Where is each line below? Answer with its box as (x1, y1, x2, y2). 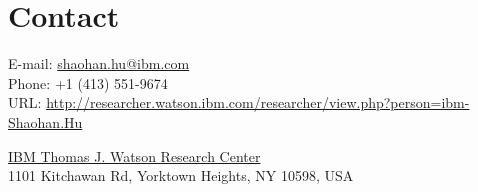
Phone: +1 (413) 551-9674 (8, 72, 168, 93)
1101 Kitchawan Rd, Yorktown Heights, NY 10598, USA (8, 165, 354, 186)
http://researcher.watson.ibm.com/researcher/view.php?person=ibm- (46, 92, 470, 113)
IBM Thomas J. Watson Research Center (8, 145, 261, 166)
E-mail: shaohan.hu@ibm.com (8, 53, 190, 74)
